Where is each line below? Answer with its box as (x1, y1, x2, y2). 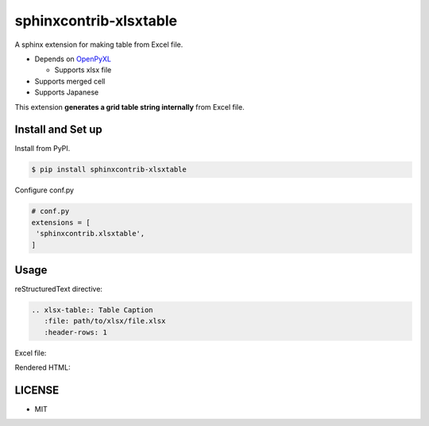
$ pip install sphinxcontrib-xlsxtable (31, 165, 187, 174)
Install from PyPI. (14, 144, 71, 153)
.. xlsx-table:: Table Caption (31, 306, 154, 315)
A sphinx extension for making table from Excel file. (14, 40, 184, 49)
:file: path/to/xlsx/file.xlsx (44, 316, 166, 326)
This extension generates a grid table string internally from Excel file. (14, 102, 245, 111)
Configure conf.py (14, 185, 75, 195)
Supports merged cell (34, 76, 106, 86)
